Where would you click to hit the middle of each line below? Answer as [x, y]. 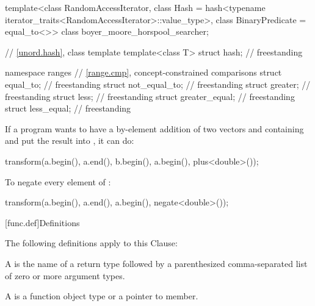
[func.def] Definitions [42, 222]
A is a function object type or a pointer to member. [102, 296]
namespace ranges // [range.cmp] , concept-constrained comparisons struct [143, 72]
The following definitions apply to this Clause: [91, 243]
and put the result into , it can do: [70, 141]
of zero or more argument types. [65, 275]
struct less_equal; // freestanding [68, 108]
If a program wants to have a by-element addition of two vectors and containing [154, 128]
